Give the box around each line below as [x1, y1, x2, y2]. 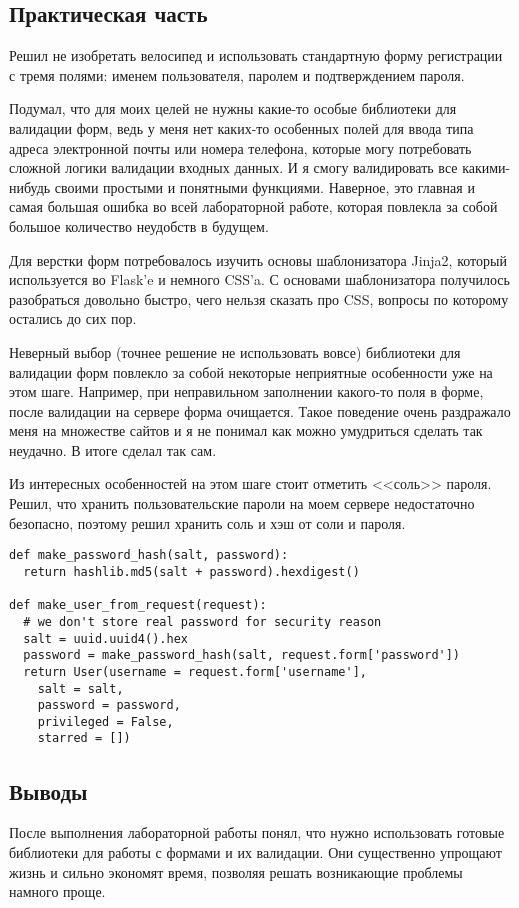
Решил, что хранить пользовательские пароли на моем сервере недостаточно [9, 493, 475, 514]
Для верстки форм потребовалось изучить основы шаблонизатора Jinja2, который [9, 249, 507, 270]
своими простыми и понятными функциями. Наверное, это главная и [54, 176, 475, 197]
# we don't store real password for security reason [23, 614, 382, 629]
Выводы [9, 775, 88, 806]
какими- [462, 157, 511, 178]
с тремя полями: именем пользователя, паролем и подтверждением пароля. [9, 64, 465, 85]
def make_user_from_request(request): [9, 598, 267, 613]
